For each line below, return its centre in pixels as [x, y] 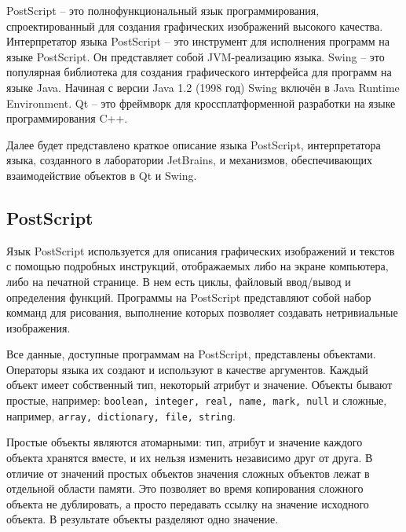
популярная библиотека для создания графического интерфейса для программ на [199, 72]
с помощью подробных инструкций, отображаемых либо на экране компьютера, [198, 266]
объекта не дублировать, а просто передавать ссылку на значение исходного [188, 503]
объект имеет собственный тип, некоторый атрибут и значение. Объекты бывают [199, 385]
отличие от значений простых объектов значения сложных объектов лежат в [188, 473]
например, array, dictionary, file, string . [121, 415]
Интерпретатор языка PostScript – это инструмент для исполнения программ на [198, 41]
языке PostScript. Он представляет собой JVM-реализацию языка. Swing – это [196, 56]
